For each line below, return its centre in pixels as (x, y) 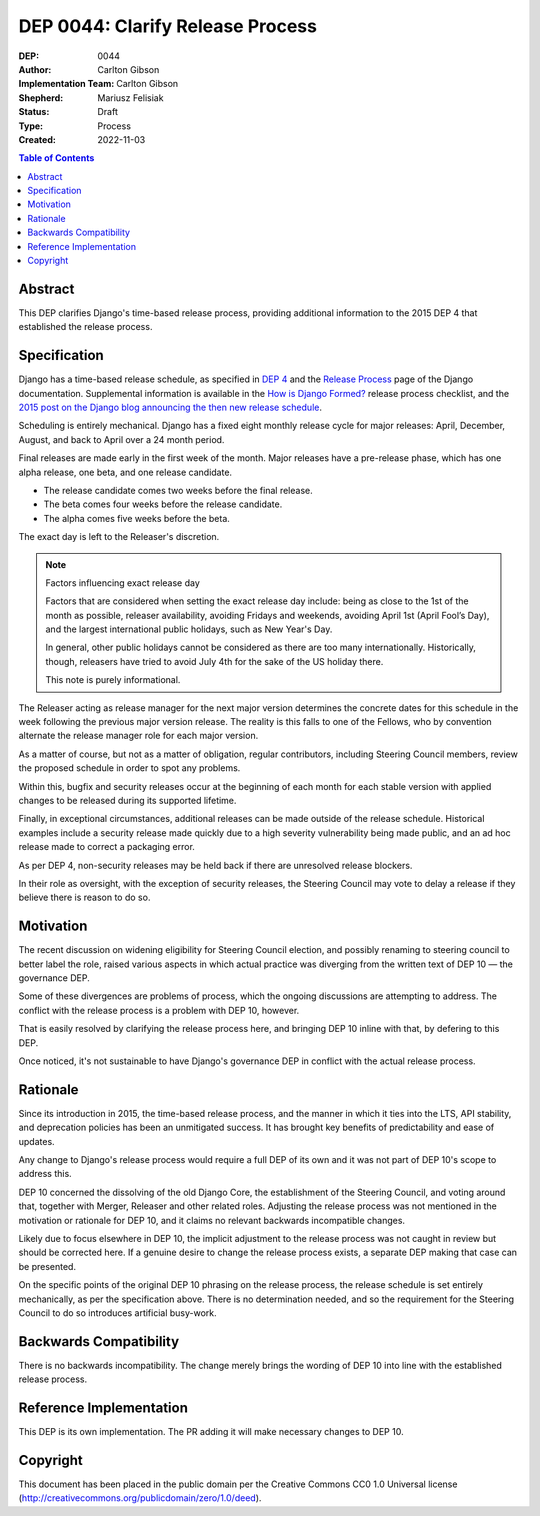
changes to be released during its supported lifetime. (127, 800)
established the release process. (85, 327)
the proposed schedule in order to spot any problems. (129, 768)
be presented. (47, 1266)
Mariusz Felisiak (130, 97)
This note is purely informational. (113, 680)
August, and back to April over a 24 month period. (121, 439)
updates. (36, 1141)
